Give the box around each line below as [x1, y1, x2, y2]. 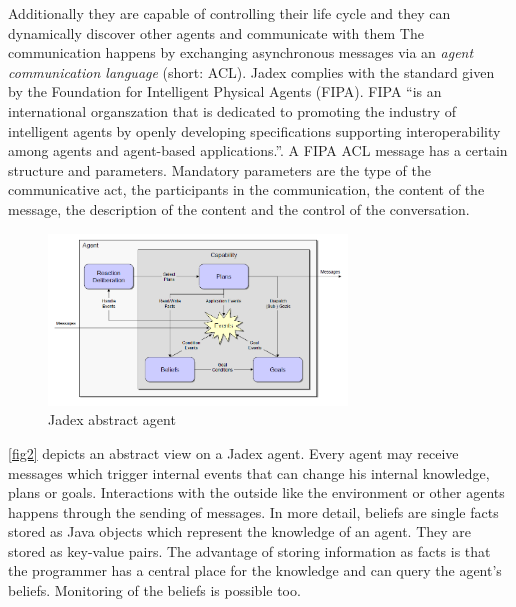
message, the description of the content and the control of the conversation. [8, 198, 470, 219]
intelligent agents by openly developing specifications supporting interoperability [8, 120, 501, 141]
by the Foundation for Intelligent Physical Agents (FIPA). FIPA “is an [8, 81, 442, 102]
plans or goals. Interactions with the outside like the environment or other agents [8, 482, 505, 503]
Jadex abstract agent [48, 409, 176, 430]
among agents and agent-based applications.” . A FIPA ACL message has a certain [8, 140, 508, 161]
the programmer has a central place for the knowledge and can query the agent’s [8, 560, 502, 581]
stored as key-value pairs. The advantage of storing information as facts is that [8, 540, 491, 561]
